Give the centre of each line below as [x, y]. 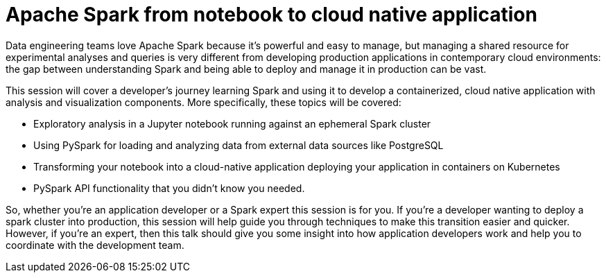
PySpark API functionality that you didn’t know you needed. [169, 188]
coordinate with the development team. [95, 245]
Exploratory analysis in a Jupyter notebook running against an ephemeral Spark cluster [232, 123]
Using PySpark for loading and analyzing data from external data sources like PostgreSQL [239, 145]
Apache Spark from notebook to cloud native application [271, 15]
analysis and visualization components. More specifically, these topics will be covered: [204, 102]
